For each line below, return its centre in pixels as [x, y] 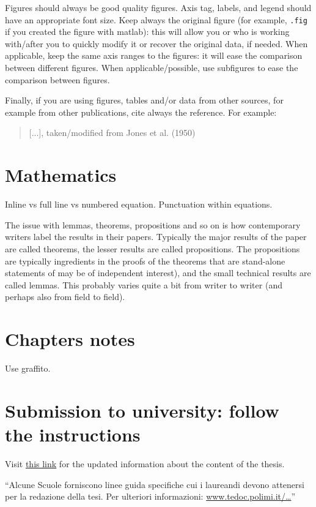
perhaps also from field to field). [65, 297]
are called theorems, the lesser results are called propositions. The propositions [152, 248]
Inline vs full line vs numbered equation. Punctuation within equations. [139, 204]
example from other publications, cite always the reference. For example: [141, 112]
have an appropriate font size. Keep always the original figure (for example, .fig [156, 19]
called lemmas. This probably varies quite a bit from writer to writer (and [144, 284]
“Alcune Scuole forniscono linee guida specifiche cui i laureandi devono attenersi [155, 484]
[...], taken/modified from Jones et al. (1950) [112, 133]
